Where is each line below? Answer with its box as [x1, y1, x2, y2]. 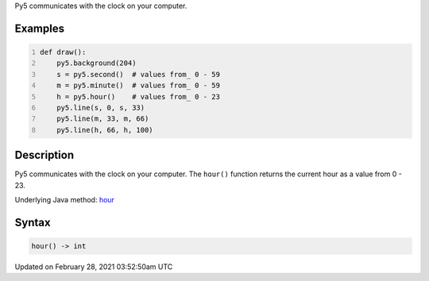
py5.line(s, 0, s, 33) [56, 103, 145, 112]
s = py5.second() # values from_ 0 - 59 [56, 70, 220, 79]
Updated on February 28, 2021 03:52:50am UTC [14, 262, 173, 271]
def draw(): [40, 48, 87, 56]
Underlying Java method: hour [14, 195, 115, 205]
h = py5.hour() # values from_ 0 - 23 [56, 92, 220, 101]
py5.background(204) [56, 59, 137, 67]
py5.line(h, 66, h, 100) [56, 125, 154, 134]
